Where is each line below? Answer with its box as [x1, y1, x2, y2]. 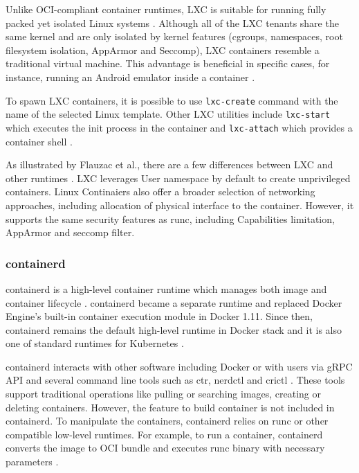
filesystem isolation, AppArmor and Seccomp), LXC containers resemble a [6, 42, 320, 57]
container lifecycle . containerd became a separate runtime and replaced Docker [6, 295, 342, 310]
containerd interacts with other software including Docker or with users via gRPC [6, 359, 353, 373]
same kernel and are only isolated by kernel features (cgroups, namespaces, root [6, 29, 343, 44]
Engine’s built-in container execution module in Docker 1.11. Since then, [6, 309, 313, 323]
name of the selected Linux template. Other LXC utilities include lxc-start [6, 107, 331, 121]
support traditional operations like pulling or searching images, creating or [6, 386, 322, 401]
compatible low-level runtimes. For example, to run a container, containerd [6, 427, 323, 441]
